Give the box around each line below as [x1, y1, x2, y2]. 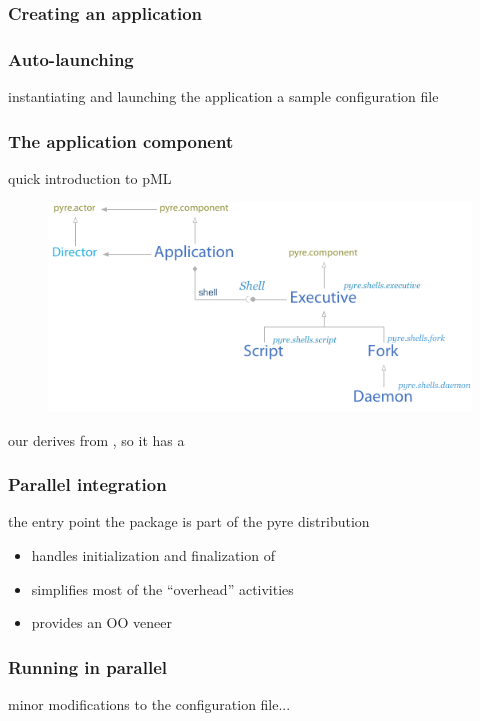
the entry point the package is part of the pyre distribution [8, 511, 370, 532]
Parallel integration [8, 472, 167, 497]
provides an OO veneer [31, 612, 172, 633]
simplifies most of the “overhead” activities [31, 578, 294, 599]
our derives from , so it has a [8, 429, 185, 450]
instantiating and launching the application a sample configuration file [8, 86, 439, 107]
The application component [8, 128, 234, 153]
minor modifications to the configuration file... [8, 694, 291, 715]
